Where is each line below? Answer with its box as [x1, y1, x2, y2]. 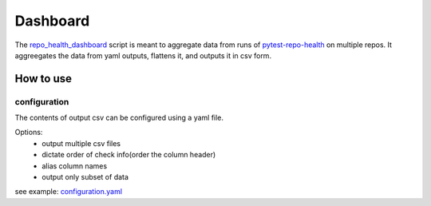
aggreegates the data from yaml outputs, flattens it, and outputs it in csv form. [14, 50, 271, 60]
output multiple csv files [42, 138, 121, 148]
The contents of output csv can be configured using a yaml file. [14, 113, 223, 123]
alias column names [42, 160, 108, 171]
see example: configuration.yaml [14, 187, 123, 196]
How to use [14, 72, 72, 85]
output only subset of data [42, 172, 129, 182]
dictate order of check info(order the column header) [42, 150, 216, 160]
